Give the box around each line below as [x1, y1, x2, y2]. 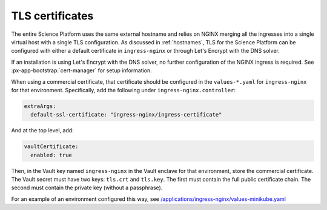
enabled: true [30, 152, 73, 158]
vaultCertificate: [24, 143, 79, 150]
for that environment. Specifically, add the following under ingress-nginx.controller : [11, 86, 236, 93]
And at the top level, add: [11, 127, 74, 134]
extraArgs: [24, 103, 56, 109]
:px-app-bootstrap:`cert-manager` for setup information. [11, 67, 153, 74]
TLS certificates [11, 9, 94, 22]
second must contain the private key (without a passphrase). [11, 184, 163, 191]
